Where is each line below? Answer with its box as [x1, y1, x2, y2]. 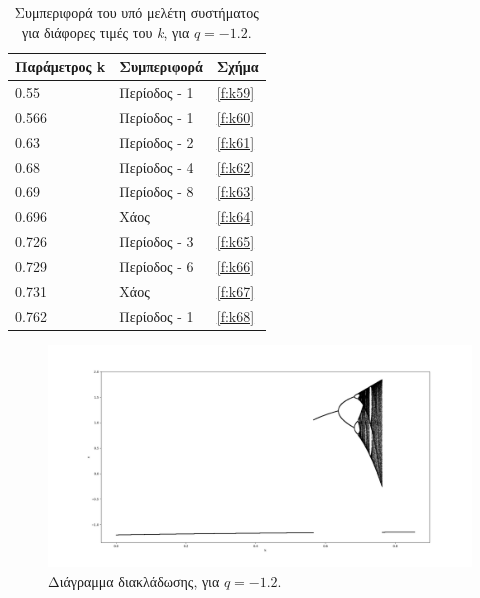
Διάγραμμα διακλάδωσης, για [48, 571, 220, 592]
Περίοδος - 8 [119, 181, 194, 202]
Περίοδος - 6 [119, 255, 194, 276]
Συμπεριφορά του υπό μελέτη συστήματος [14, 2, 259, 22]
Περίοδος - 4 [119, 156, 194, 177]
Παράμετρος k [15, 56, 106, 77]
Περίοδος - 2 [119, 131, 194, 152]
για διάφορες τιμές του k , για [21, 21, 190, 42]
